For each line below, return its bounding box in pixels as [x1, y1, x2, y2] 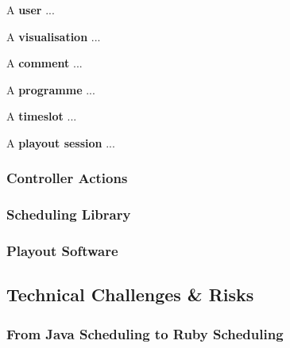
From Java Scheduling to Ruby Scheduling [6, 323, 284, 343]
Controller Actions [6, 168, 128, 188]
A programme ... [6, 81, 95, 98]
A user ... [6, 2, 55, 17]
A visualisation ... [6, 28, 101, 44]
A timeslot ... [6, 108, 77, 124]
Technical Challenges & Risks [6, 282, 254, 307]
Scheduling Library [6, 205, 131, 224]
